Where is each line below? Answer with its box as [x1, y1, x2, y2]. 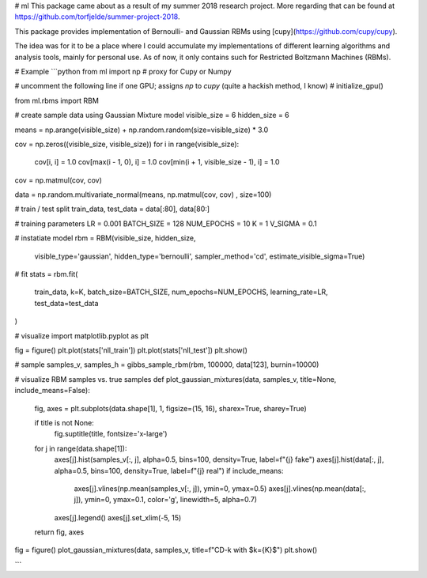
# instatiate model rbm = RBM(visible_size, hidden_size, [14, 233, 196, 243]
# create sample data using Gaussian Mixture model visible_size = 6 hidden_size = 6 [14, 111, 290, 120]
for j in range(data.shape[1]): [34, 444, 127, 453]
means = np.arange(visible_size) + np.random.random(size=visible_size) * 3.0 [14, 125, 269, 134]
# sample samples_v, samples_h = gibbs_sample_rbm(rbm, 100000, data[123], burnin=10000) [14, 360, 319, 369]
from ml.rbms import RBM [14, 96, 99, 105]
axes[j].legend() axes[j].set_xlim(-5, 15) [54, 512, 182, 522]
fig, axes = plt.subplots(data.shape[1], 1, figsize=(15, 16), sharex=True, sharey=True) [34, 403, 308, 413]
